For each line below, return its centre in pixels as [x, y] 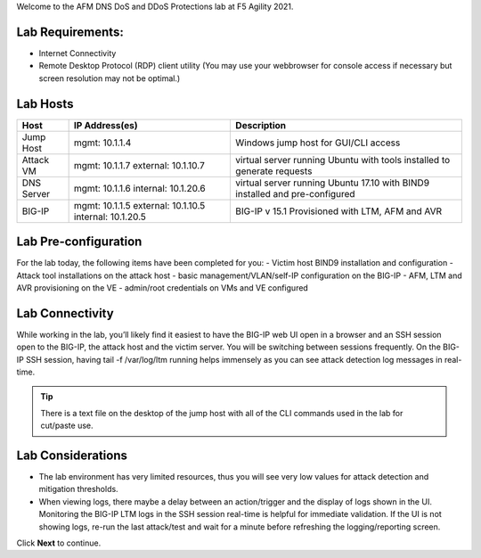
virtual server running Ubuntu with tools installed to [343, 160]
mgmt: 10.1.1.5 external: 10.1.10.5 [139, 205]
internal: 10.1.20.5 [110, 217]
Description [261, 125]
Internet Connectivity [77, 53]
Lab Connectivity [65, 313]
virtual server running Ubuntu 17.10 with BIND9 [333, 183]
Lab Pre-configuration [79, 242]
